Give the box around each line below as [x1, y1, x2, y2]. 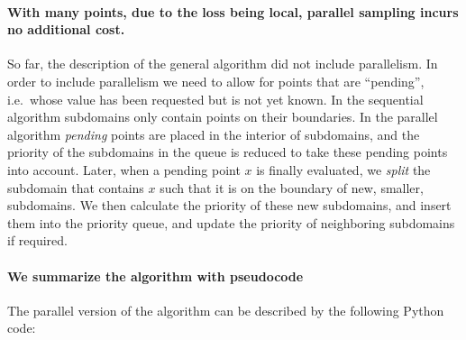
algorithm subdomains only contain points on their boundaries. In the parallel [7, 107, 438, 126]
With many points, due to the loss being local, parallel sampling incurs [7, 2, 459, 21]
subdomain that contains [7, 178, 144, 197]
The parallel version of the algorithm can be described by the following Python [7, 300, 444, 319]
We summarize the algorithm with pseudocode [7, 266, 304, 285]
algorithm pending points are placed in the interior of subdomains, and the [7, 124, 420, 143]
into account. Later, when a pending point [7, 160, 241, 179]
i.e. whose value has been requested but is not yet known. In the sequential [7, 89, 424, 108]
